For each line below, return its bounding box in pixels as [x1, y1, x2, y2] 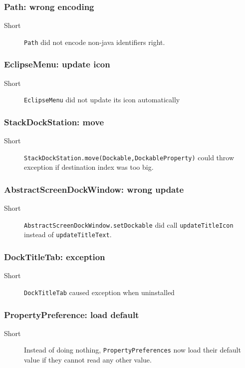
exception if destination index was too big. [24, 162, 154, 172]
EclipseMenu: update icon [4, 58, 110, 70]
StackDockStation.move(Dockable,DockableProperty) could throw [24, 152, 235, 162]
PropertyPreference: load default [4, 308, 139, 321]
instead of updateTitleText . [24, 229, 112, 240]
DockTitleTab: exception [4, 251, 105, 263]
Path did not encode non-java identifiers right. [24, 36, 165, 47]
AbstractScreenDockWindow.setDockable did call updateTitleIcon [24, 219, 234, 230]
